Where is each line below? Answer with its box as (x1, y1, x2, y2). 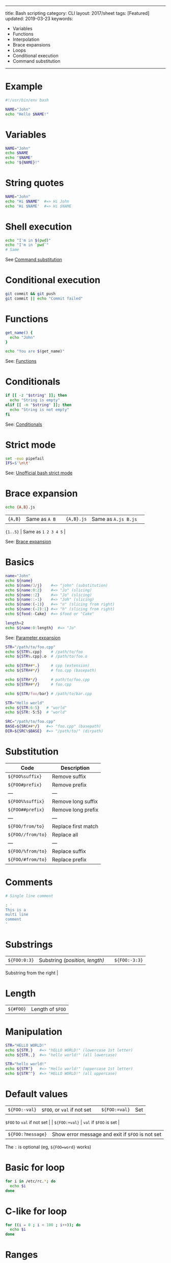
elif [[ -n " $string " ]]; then (5, 402, 72, 407)
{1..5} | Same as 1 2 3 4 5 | (5, 529, 66, 535)
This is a (5, 907, 26, 912)
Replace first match (51, 822, 99, 830)
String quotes (5, 177, 65, 189)
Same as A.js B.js (91, 516, 137, 523)
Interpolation (12, 36, 40, 42)
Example (5, 81, 43, 93)
